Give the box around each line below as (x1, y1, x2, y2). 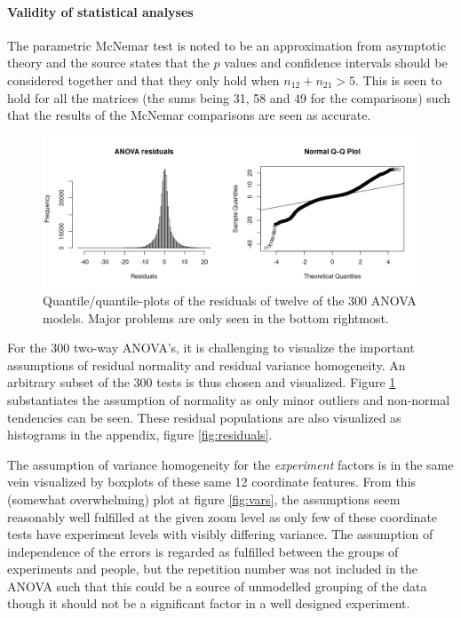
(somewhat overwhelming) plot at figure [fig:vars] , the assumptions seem (7, 489, 401, 508)
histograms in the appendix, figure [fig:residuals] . (7, 425, 273, 444)
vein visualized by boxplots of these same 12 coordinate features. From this (7, 472, 417, 491)
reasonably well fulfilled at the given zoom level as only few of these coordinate (7, 507, 438, 526)
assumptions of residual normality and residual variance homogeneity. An (7, 355, 406, 374)
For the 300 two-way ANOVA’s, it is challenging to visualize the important (7, 338, 415, 357)
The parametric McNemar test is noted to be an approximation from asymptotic (7, 36, 446, 54)
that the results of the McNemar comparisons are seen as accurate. (7, 106, 371, 124)
